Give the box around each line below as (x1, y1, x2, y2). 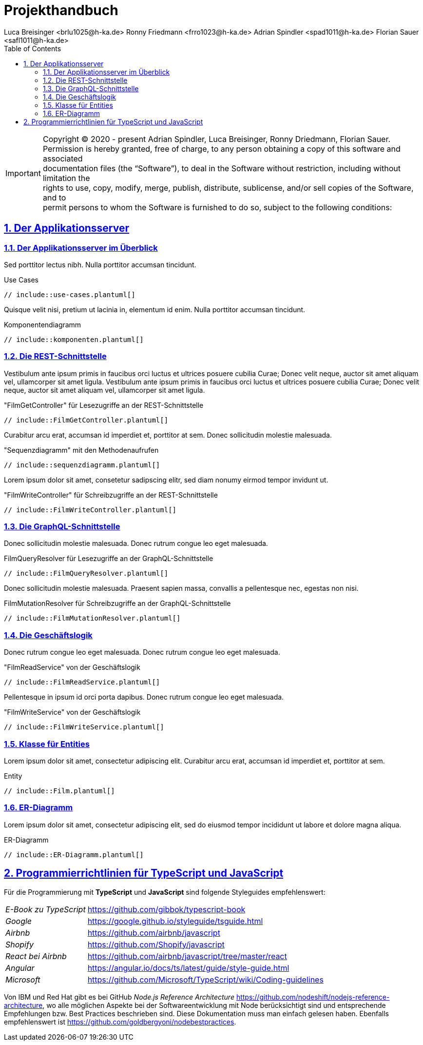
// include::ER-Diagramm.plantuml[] (4, 850, 144, 859)
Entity (4, 771, 22, 780)
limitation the (42, 173, 90, 183)
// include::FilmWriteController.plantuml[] (4, 505, 177, 514)
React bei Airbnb (5, 951, 67, 961)
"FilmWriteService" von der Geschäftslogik (4, 708, 141, 717)
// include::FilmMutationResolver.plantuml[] (4, 614, 181, 623)
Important (5, 168, 41, 178)
